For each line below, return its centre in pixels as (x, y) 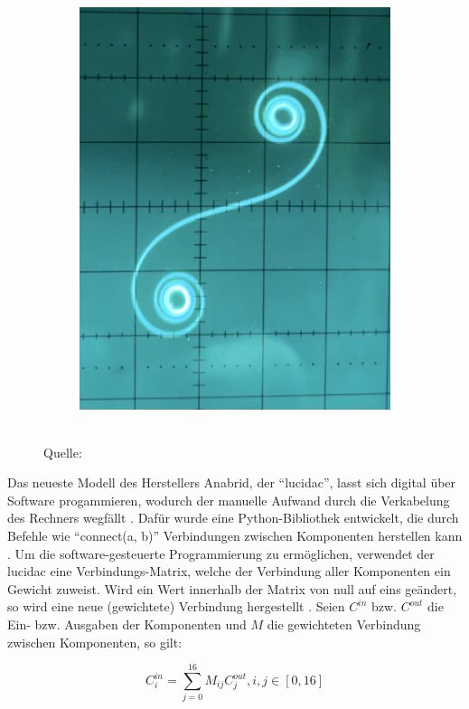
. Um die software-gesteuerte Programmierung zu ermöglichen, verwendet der (221, 553)
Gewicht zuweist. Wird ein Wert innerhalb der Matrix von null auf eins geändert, (232, 588)
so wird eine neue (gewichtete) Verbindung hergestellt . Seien (176, 606)
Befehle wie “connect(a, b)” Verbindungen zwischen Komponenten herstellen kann (235, 536)
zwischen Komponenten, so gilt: (95, 642)
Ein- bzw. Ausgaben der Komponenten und (127, 624)
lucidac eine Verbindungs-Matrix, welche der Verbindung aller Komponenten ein (229, 571)
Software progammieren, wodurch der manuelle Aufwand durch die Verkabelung (229, 500)
